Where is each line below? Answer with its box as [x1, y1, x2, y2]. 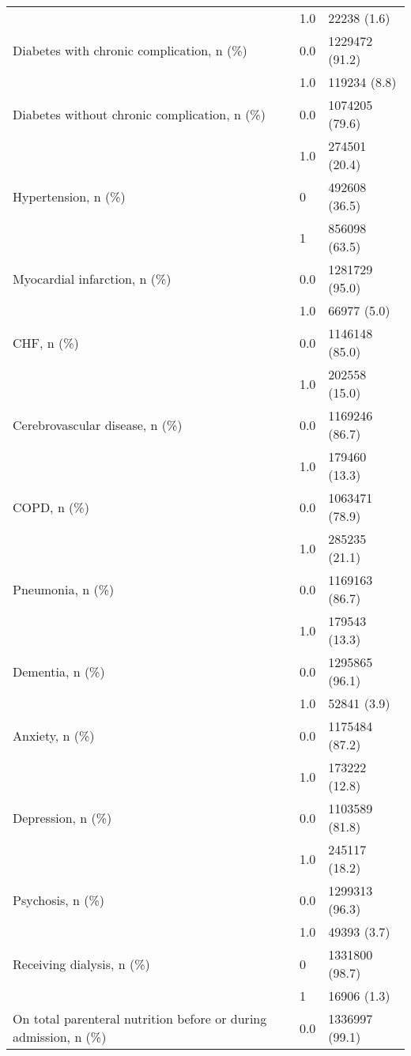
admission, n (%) [13, 1028, 107, 1046]
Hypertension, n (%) [13, 187, 126, 206]
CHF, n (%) [13, 333, 79, 352]
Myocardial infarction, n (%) [13, 269, 172, 288]
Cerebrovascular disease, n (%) [13, 415, 183, 434]
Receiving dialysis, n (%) [13, 954, 150, 973]
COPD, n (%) [13, 497, 89, 516]
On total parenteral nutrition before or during [13, 1009, 267, 1028]
